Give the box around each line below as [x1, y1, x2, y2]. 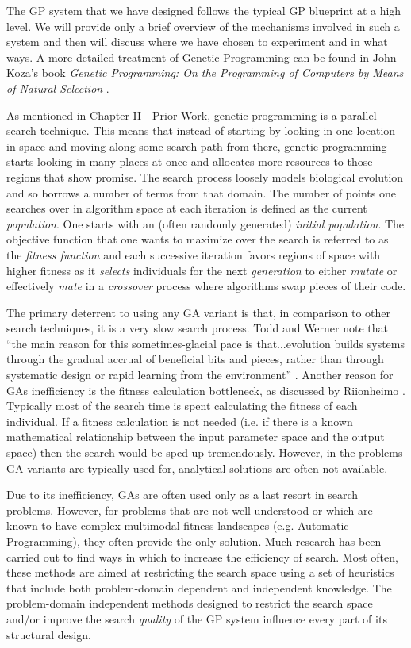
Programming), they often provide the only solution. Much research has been [6, 533, 382, 549]
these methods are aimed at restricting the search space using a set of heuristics [6, 564, 394, 581]
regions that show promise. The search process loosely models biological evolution [6, 168, 404, 185]
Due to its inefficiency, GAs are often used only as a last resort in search [6, 486, 359, 503]
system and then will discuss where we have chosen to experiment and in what [6, 33, 388, 50]
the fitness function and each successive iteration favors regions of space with [6, 246, 381, 263]
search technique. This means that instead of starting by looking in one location [6, 122, 396, 139]
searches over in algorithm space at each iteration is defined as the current [6, 200, 367, 217]
